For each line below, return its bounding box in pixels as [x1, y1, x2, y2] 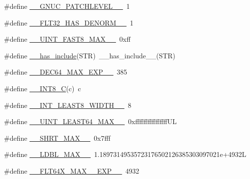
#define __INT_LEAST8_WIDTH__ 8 [4, 100, 132, 110]
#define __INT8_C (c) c [4, 83, 81, 93]
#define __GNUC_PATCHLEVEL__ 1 [4, 1, 130, 11]
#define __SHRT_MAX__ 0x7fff [4, 132, 111, 143]
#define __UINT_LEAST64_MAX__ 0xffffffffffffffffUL [4, 116, 177, 127]
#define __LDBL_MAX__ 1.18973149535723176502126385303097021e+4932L [4, 149, 247, 159]
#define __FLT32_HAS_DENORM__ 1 [4, 17, 134, 27]
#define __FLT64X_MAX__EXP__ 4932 [4, 165, 139, 176]
